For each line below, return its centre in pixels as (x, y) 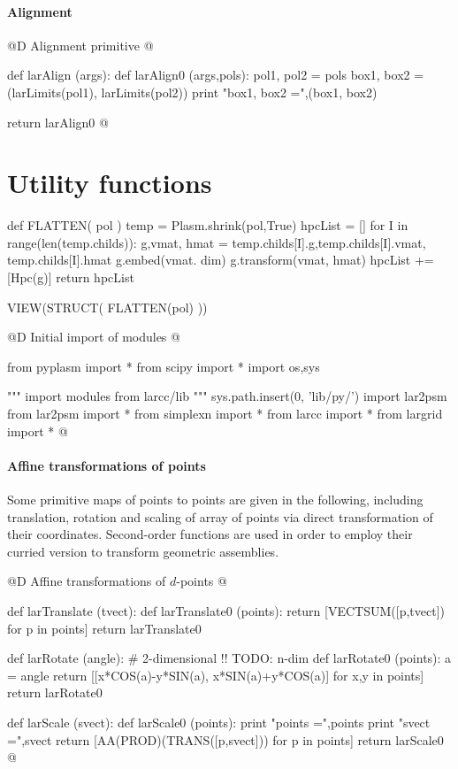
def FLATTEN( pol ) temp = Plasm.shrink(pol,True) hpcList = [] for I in (208, 225)
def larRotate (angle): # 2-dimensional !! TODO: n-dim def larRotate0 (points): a (229, 658)
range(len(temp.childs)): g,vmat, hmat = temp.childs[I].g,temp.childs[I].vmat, (217, 242)
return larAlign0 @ (58, 122)
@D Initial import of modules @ (94, 337)
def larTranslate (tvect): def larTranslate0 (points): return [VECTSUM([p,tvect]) (226, 611)
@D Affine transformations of (87, 581)
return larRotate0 (55, 692)
